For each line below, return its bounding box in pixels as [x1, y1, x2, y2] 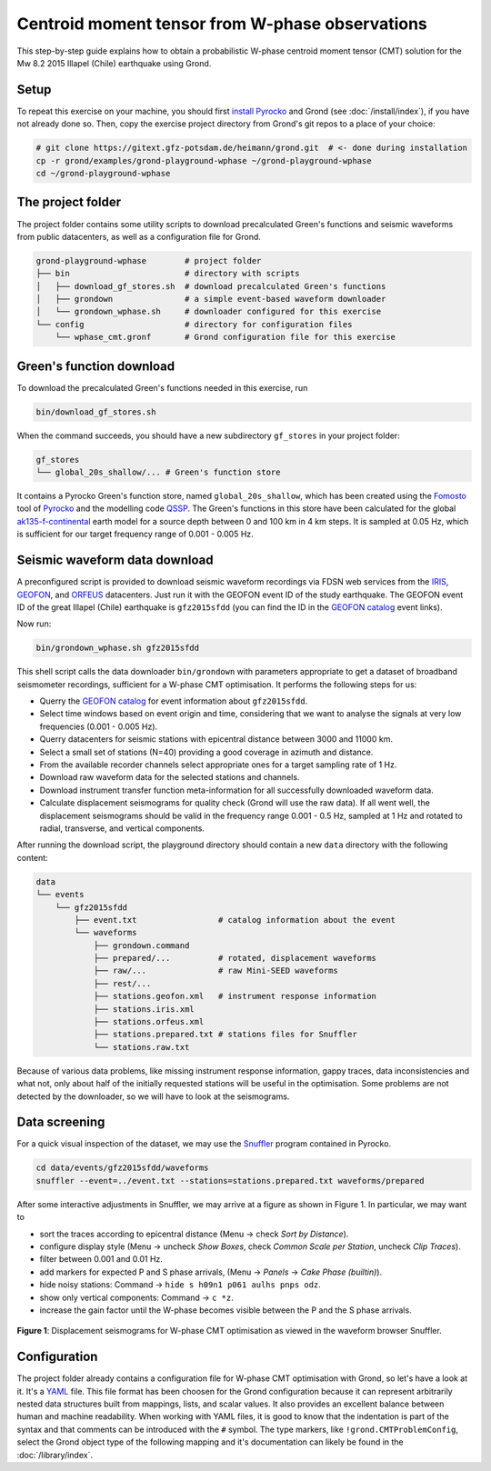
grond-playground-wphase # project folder [35, 255, 262, 265]
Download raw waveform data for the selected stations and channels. [39, 772, 300, 783]
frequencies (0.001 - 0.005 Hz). [39, 721, 158, 732]
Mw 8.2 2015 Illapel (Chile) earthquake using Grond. [16, 57, 212, 68]
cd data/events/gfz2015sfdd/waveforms [35, 1163, 209, 1173]
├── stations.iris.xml [93, 1004, 195, 1014]
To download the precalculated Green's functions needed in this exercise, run [16, 382, 308, 393]
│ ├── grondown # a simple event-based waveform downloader [35, 294, 386, 305]
